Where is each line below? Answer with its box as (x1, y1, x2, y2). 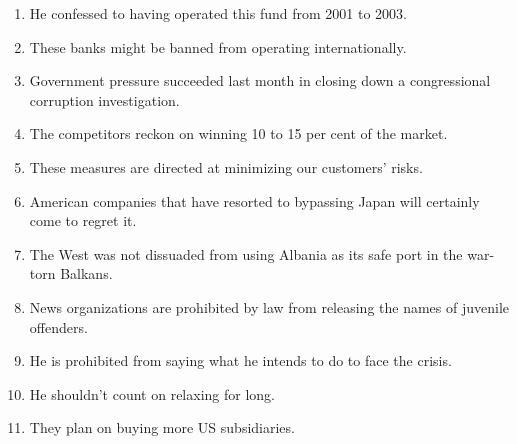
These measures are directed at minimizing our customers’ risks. (29, 156, 423, 177)
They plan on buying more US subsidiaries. (29, 417, 295, 438)
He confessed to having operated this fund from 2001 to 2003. (29, 3, 407, 23)
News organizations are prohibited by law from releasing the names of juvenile (29, 296, 510, 317)
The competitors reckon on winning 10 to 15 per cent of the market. (29, 123, 448, 144)
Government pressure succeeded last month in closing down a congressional (29, 70, 491, 91)
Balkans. (60, 263, 113, 284)
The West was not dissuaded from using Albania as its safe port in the (29, 243, 463, 264)
